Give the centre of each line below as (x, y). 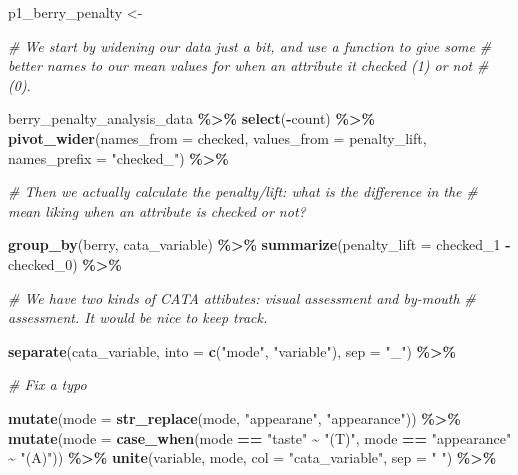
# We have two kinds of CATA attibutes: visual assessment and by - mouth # (242, 297)
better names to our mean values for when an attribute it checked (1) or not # (248, 65)
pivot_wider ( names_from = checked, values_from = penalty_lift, (217, 137)
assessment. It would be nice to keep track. (138, 317)
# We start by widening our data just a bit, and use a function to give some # (250, 45)
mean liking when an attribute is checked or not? (157, 210)
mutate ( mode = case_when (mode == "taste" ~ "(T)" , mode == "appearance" (260, 437)
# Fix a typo (47, 384)
